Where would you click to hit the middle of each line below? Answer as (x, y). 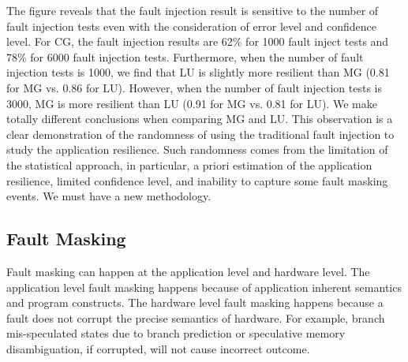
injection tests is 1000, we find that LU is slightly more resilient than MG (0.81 (198, 72)
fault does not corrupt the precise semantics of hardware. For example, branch (196, 317)
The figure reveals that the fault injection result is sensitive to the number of (193, 10)
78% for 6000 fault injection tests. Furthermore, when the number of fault (185, 56)
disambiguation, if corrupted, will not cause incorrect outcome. (158, 348)
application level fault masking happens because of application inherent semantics (204, 287)
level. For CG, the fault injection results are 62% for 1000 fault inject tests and (198, 41)
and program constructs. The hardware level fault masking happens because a (195, 302)
